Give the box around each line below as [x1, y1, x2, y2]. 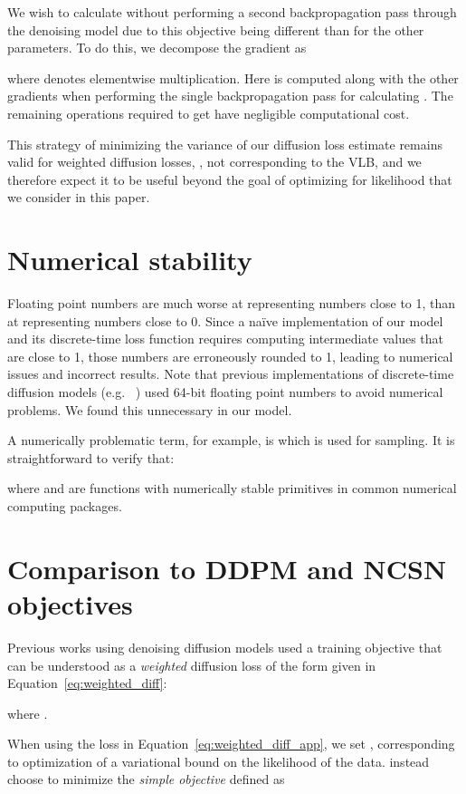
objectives [7, 585, 133, 622]
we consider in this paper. [7, 188, 150, 207]
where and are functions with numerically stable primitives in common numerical [7, 479, 457, 498]
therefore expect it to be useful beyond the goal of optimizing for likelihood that [7, 169, 452, 189]
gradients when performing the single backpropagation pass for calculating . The [7, 86, 453, 105]
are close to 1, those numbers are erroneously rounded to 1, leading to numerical [7, 346, 453, 365]
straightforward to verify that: [7, 448, 175, 467]
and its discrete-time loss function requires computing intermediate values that [7, 329, 444, 348]
